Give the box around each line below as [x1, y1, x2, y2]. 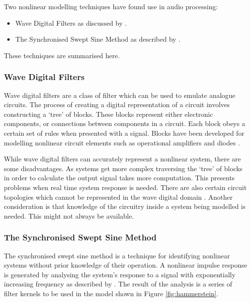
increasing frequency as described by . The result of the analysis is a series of [4, 279, 233, 289]
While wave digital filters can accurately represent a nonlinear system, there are [4, 154, 241, 164]
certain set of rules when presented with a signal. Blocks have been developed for [4, 127, 245, 138]
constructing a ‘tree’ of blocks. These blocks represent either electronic [4, 109, 213, 119]
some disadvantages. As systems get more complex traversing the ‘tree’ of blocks [4, 163, 243, 173]
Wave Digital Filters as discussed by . [15, 17, 127, 28]
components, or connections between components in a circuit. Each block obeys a [4, 118, 245, 128]
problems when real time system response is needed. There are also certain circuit [4, 182, 247, 192]
